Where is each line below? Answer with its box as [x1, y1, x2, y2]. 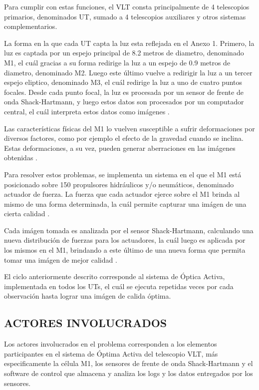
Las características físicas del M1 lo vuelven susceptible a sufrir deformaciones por [4, 123, 255, 133]
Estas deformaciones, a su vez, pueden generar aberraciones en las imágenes [4, 142, 236, 153]
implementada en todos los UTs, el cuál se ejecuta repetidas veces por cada [4, 281, 234, 291]
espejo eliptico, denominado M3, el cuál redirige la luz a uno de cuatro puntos [4, 77, 243, 87]
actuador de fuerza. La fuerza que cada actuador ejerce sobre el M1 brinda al [4, 189, 240, 199]
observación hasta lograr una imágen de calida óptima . [4, 291, 171, 301]
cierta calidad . [4, 208, 50, 219]
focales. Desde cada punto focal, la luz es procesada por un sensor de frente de [4, 86, 244, 97]
